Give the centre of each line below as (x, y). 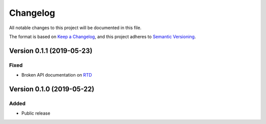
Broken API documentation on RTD (57, 75)
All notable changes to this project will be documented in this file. (75, 28)
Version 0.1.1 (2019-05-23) (51, 51)
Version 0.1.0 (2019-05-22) (52, 89)
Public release (36, 113)
